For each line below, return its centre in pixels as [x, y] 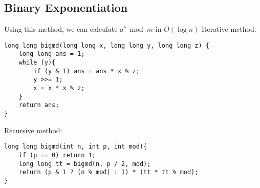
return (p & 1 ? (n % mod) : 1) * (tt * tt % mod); [109, 172]
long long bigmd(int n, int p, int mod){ [76, 147]
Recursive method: [33, 130]
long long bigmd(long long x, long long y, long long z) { [107, 45]
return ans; [39, 105]
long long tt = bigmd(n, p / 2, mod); [85, 164]
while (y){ [37, 63]
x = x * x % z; [59, 88]
